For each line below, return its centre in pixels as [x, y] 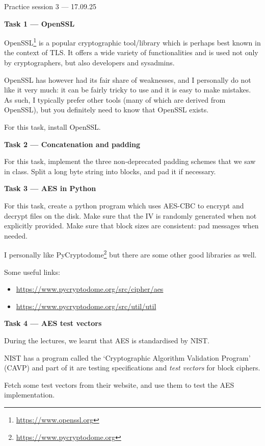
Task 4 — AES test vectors [53, 323]
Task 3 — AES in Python [50, 188]
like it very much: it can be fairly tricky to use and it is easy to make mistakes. [128, 90]
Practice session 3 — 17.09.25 [50, 6]
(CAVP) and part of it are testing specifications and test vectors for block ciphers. [132, 368]
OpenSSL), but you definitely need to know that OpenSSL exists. [107, 110]
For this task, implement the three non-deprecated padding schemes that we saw [130, 161]
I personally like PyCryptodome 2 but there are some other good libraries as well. [130, 254]
